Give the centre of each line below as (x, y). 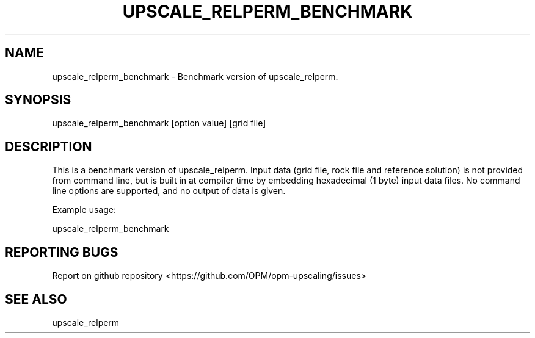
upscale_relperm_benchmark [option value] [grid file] (159, 123)
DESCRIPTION (49, 146)
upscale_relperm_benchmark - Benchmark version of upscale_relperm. (195, 76)
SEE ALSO (36, 299)
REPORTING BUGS (62, 252)
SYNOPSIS (38, 100)
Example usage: (84, 210)
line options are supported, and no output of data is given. (169, 191)
